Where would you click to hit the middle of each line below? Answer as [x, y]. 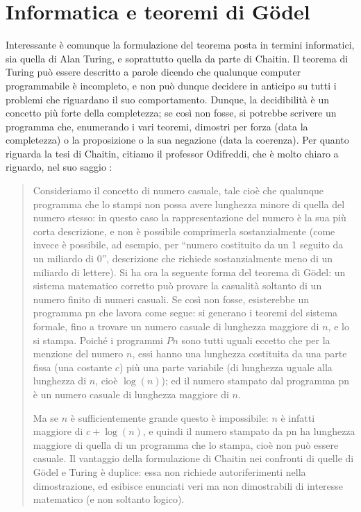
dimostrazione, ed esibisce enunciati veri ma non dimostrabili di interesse [188, 485]
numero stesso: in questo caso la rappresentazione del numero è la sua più [190, 217]
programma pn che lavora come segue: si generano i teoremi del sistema [185, 313]
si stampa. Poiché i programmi [98, 340]
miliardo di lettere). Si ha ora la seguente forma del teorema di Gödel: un [189, 272]
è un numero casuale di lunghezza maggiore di [131, 394]
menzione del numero [78, 353]
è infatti [298, 417]
